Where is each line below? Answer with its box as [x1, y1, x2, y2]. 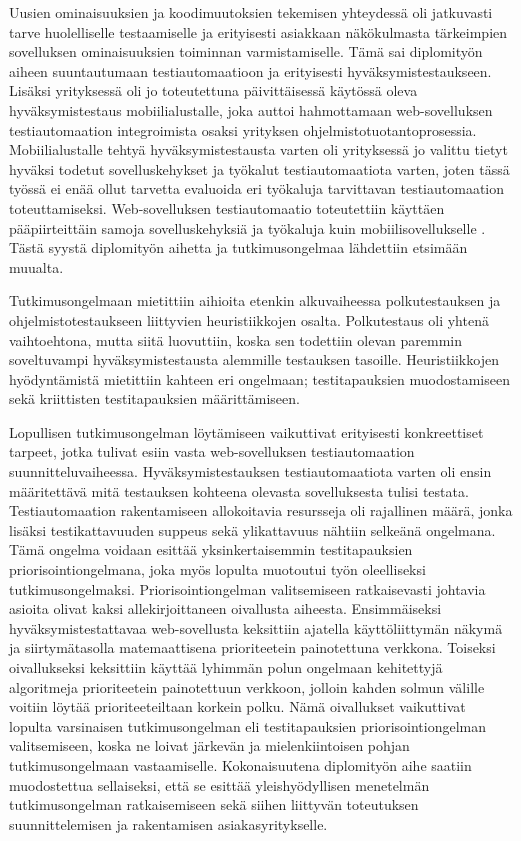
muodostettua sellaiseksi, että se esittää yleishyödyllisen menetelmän [9, 774, 430, 795]
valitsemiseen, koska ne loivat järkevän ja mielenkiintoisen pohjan [9, 735, 410, 756]
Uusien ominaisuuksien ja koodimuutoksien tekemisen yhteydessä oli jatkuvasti [9, 2, 493, 22]
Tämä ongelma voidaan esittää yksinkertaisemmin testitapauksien [9, 539, 413, 560]
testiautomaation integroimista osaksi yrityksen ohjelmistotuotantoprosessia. [9, 119, 477, 140]
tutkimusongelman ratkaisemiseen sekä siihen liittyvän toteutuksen [9, 794, 419, 815]
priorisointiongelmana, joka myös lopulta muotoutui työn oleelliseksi [9, 559, 426, 580]
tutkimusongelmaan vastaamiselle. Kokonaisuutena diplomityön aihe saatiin [9, 754, 472, 775]
